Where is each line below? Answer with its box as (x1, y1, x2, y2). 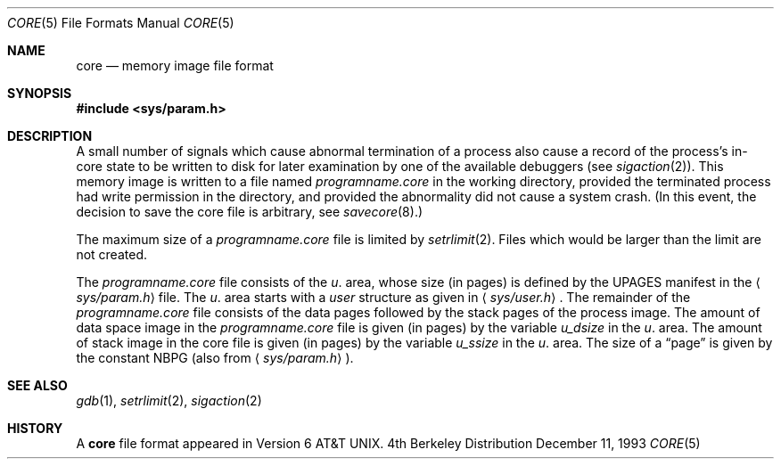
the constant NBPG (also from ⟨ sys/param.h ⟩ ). (76, 350, 354, 365)
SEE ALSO (7, 378, 68, 393)
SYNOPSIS (7, 86, 72, 101)
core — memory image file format (76, 58, 274, 73)
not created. (76, 247, 147, 262)
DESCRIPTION (7, 128, 93, 143)
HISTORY (7, 421, 63, 436)
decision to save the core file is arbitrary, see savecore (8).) (76, 204, 423, 219)
